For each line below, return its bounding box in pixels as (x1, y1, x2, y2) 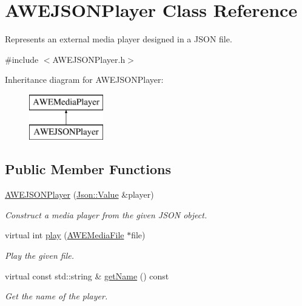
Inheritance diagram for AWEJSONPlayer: (5, 73, 164, 86)
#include (5, 53, 39, 65)
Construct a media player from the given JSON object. (5, 208, 207, 221)
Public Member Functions (5, 160, 171, 178)
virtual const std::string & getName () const (5, 269, 169, 282)
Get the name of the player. (5, 290, 108, 302)
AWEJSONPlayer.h (52, 53, 126, 65)
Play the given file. (5, 249, 74, 262)
